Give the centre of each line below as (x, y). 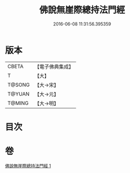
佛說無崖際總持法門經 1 (28, 166)
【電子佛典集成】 (54, 67)
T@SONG (19, 85)
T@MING (18, 103)
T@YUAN (19, 94)
